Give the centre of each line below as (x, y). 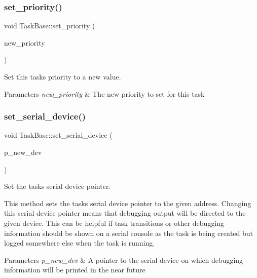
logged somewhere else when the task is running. (80, 243)
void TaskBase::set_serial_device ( (58, 135)
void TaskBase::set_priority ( (50, 26)
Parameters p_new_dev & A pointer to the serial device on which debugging (124, 260)
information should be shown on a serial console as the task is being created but (129, 233)
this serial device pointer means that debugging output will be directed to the (125, 213)
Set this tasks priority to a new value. (63, 76)
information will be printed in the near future (75, 270)
